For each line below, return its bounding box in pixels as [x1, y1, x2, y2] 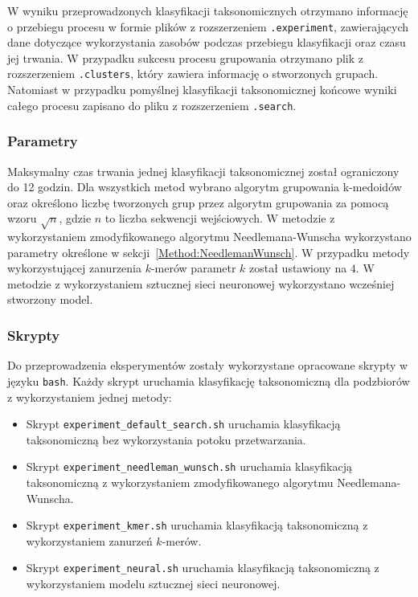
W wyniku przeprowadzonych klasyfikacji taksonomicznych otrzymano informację [7, 2, 408, 18]
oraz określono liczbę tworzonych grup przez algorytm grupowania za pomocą [7, 194, 389, 211]
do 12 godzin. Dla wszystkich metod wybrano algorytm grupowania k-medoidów [7, 178, 402, 195]
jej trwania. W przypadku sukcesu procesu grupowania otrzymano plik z [7, 49, 364, 66]
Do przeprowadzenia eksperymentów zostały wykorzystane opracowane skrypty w [7, 357, 408, 374]
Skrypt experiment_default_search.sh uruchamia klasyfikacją [26, 415, 341, 432]
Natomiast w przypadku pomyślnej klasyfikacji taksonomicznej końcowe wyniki [7, 81, 397, 98]
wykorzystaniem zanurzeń [26, 532, 153, 549]
